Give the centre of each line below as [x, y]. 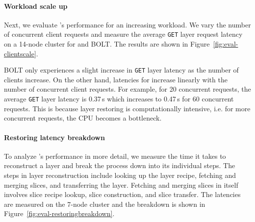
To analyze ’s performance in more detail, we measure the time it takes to [115, 156]
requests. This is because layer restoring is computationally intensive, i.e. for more [127, 108]
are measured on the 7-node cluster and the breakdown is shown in [105, 204]
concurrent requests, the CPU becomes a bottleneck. [83, 118]
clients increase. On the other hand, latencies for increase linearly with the [116, 79]
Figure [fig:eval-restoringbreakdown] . [59, 213]
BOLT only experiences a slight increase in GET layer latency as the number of [121, 70]
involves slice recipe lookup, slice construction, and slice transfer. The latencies [122, 194]
